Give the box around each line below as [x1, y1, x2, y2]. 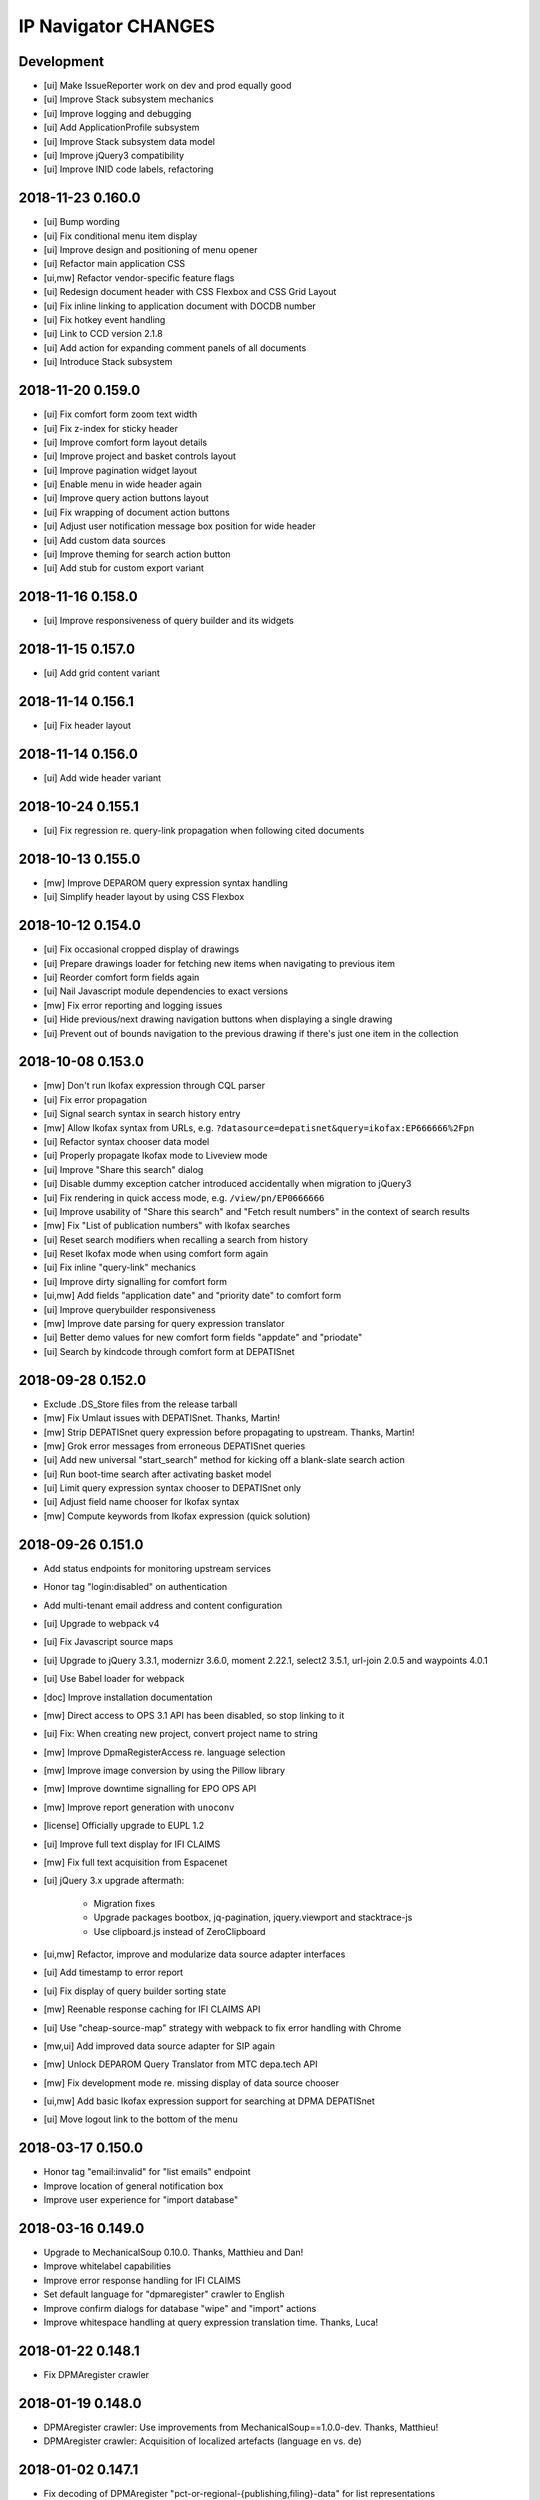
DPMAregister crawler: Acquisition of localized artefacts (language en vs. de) [43, 2435, 362, 2447]
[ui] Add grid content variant [43, 667, 160, 679]
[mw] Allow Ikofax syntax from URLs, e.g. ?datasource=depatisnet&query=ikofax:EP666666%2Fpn [43, 1121, 475, 1134]
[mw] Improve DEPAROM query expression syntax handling [43, 876, 289, 889]
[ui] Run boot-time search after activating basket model [43, 1468, 272, 1480]
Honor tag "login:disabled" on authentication [43, 1581, 228, 1593]
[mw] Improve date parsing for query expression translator [43, 1318, 285, 1330]
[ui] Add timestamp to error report [43, 1966, 184, 1979]
